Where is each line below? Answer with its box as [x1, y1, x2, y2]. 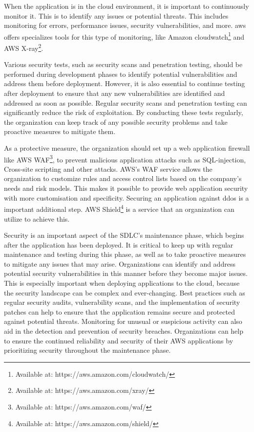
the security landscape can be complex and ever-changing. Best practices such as [4, 287, 245, 297]
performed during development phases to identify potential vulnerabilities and [4, 68, 237, 79]
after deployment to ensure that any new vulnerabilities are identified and [4, 88, 225, 98]
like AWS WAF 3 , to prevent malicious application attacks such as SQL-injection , [4, 153, 246, 164]
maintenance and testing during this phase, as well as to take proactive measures [4, 249, 246, 259]
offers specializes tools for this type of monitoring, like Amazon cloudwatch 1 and [4, 30, 245, 42]
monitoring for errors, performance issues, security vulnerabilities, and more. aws [4, 20, 246, 30]
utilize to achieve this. [4, 213, 70, 224]
